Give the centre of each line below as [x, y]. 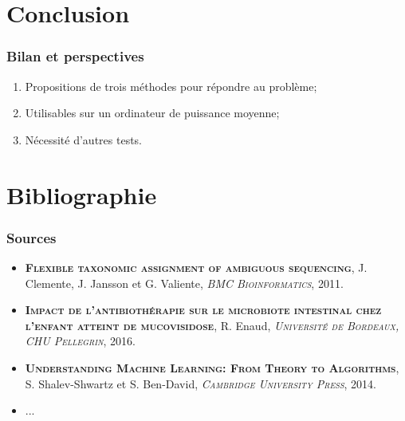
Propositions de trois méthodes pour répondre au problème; [171, 86]
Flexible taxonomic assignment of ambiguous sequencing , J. [196, 267]
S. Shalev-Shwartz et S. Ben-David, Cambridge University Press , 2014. [201, 383]
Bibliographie [82, 194]
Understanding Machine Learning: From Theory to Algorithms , [212, 367]
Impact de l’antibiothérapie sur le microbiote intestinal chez [203, 310]
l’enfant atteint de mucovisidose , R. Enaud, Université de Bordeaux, [212, 325]
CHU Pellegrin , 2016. [81, 341]
